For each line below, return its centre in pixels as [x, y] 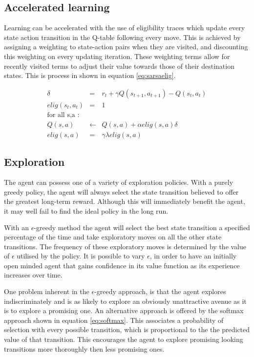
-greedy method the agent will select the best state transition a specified [142, 227]
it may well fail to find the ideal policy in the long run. [86, 210]
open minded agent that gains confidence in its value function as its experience [122, 265]
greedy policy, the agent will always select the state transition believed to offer [121, 191]
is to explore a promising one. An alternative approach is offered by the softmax [124, 310]
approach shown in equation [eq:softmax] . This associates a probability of [114, 320]
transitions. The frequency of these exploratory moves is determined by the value [125, 246]
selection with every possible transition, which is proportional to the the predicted [127, 329]
